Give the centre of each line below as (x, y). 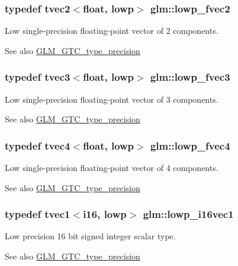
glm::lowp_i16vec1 (188, 214)
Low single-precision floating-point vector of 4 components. (112, 168)
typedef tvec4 (38, 145)
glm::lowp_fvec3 (190, 77)
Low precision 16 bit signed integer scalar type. (90, 236)
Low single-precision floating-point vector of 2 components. (112, 31)
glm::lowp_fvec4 (190, 145)
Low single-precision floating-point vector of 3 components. (112, 99)
